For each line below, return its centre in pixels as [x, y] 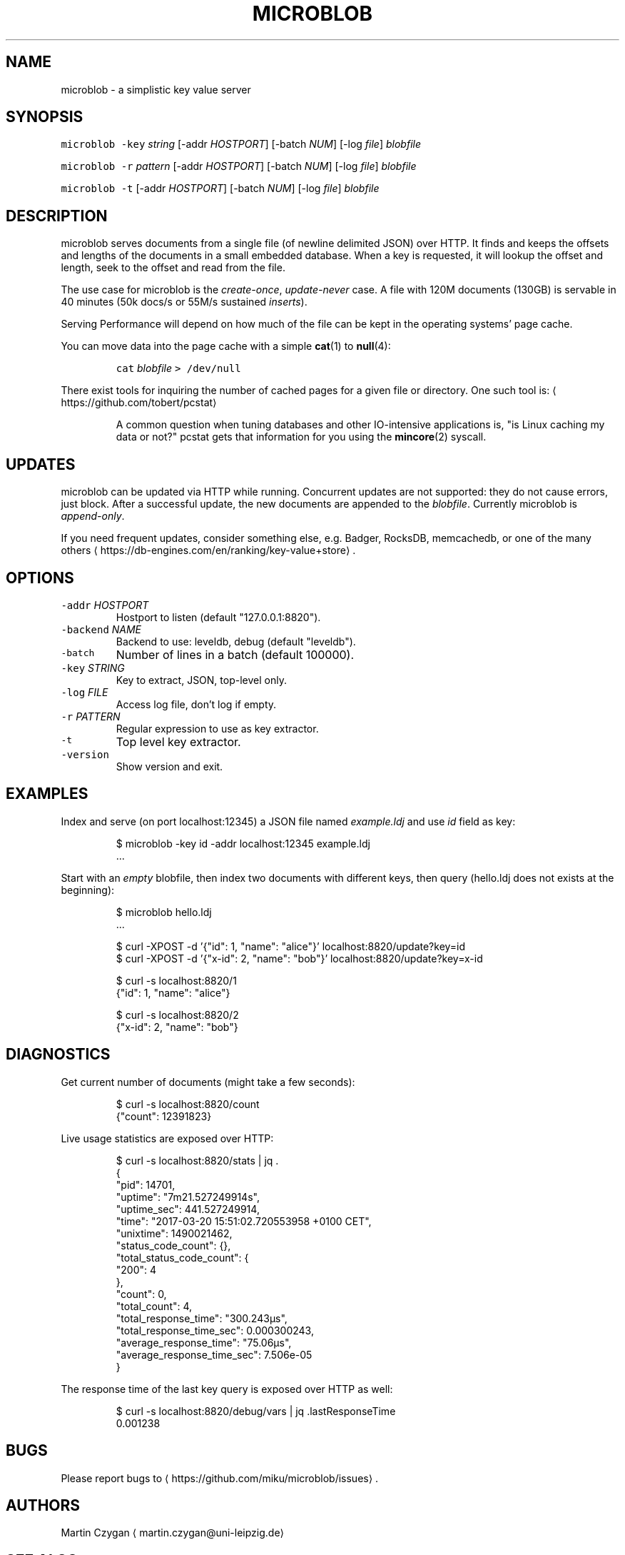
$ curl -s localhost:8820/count [188, 1104]
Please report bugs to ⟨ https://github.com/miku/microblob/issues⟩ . [220, 1478]
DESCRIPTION [57, 216]
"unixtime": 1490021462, [174, 1233]
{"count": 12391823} [164, 1116]
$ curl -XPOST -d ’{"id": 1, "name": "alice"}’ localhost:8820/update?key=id [291, 946]
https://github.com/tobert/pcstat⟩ [139, 403]
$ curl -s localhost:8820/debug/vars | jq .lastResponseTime [256, 1411]
